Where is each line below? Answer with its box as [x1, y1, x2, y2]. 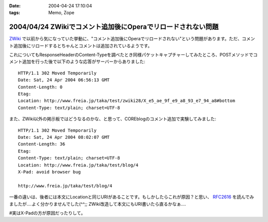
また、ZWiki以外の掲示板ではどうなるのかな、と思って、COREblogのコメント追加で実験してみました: [9, 116, 216, 122]
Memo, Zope [48, 10, 74, 16]
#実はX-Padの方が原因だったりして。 [9, 210, 85, 216]
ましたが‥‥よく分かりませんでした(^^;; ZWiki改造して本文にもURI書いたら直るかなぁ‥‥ [9, 201, 186, 207]
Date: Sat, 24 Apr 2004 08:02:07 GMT [18, 134, 110, 140]
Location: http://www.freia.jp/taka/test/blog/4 [18, 162, 138, 168]
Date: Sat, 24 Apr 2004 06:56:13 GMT [18, 77, 110, 83]
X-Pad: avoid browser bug [18, 169, 81, 174]
